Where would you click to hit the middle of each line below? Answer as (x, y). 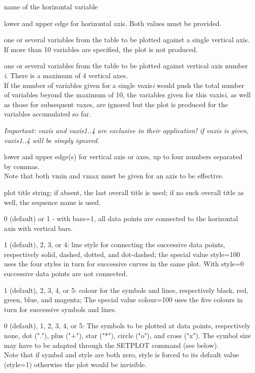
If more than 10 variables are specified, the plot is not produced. (101, 49)
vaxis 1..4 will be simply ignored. (52, 140)
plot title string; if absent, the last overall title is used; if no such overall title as (124, 192)
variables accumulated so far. (48, 114)
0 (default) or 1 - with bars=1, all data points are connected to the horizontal (121, 218)
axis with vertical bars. (38, 228)
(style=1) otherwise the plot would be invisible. (75, 364)
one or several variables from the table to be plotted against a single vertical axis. (127, 40)
